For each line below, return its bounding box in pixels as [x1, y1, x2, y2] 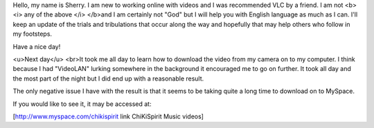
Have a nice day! [12, 42, 61, 51]
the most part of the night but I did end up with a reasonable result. [12, 74, 204, 83]
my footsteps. [12, 30, 52, 38]
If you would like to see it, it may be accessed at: [12, 100, 152, 108]
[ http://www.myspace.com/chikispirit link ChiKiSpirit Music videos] [12, 112, 204, 120]
